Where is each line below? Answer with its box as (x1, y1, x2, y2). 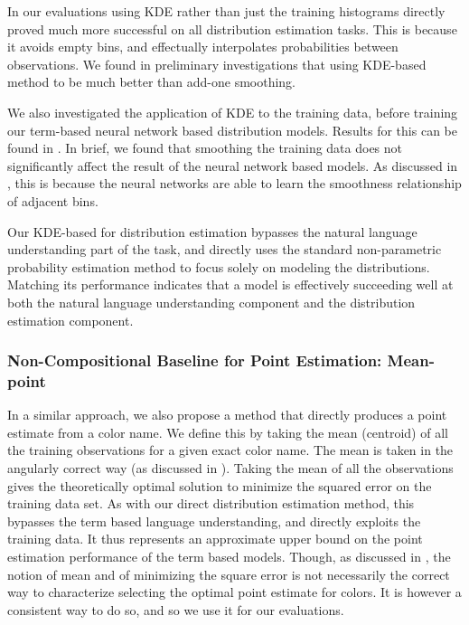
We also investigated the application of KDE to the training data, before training (7, 102, 458, 121)
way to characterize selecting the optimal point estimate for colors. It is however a (7, 582, 462, 601)
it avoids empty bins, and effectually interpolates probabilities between (7, 37, 399, 56)
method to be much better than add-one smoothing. (7, 72, 296, 91)
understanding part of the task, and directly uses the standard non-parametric (7, 240, 442, 259)
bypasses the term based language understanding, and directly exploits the (7, 511, 421, 530)
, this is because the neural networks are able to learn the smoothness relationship (7, 174, 462, 193)
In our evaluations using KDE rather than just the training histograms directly (7, 2, 446, 20)
